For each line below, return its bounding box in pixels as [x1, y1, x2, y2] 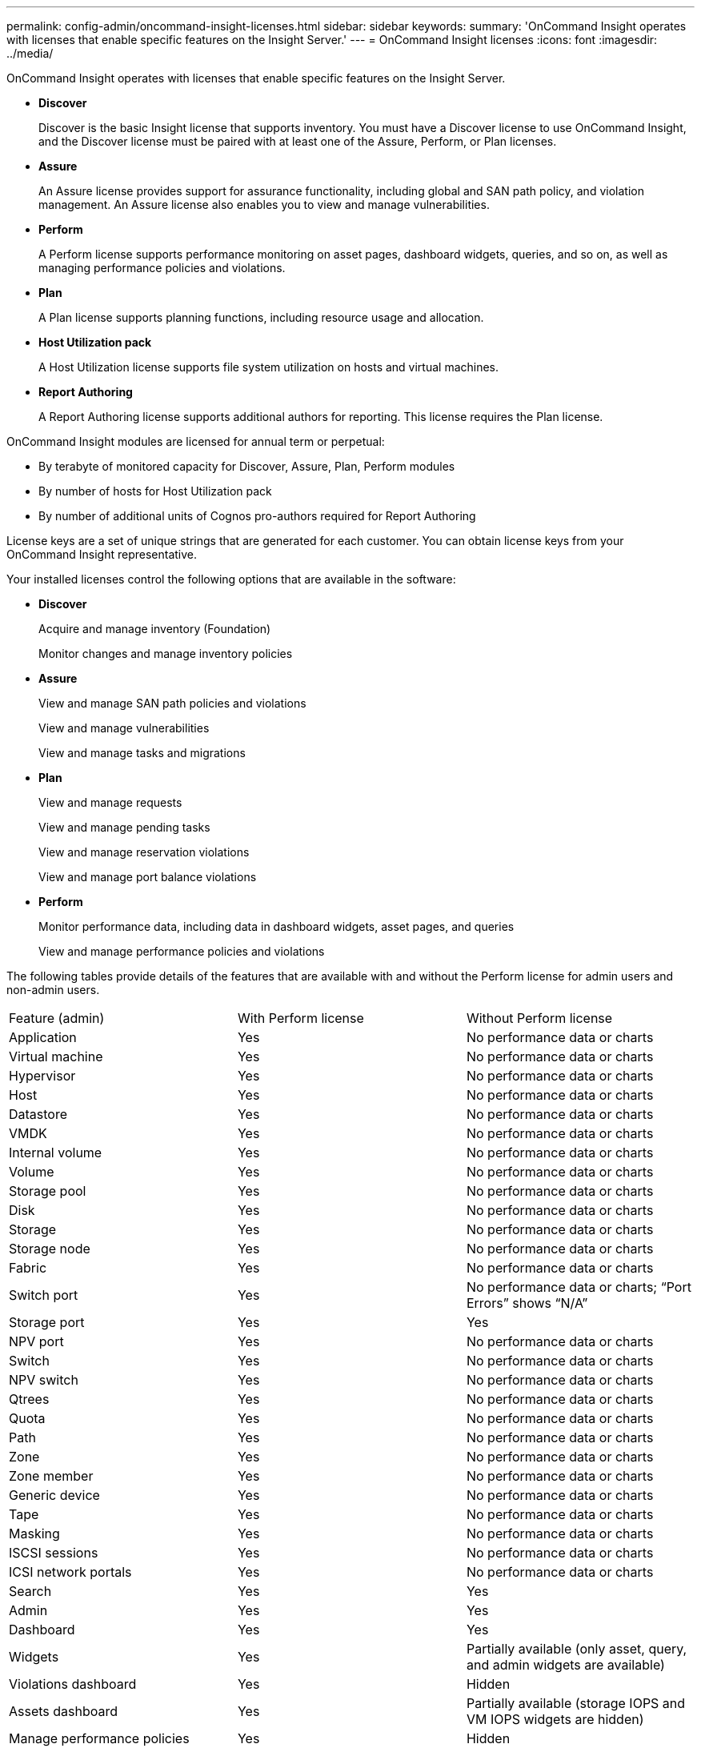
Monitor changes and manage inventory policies [38, 647, 293, 660]
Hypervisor [9, 1068, 76, 1084]
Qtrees [9, 1391, 50, 1407]
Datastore [9, 1106, 68, 1122]
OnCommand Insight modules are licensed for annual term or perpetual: [6, 435, 385, 448]
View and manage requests [38, 796, 182, 809]
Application [9, 1029, 77, 1045]
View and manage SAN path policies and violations [38, 696, 306, 710]
